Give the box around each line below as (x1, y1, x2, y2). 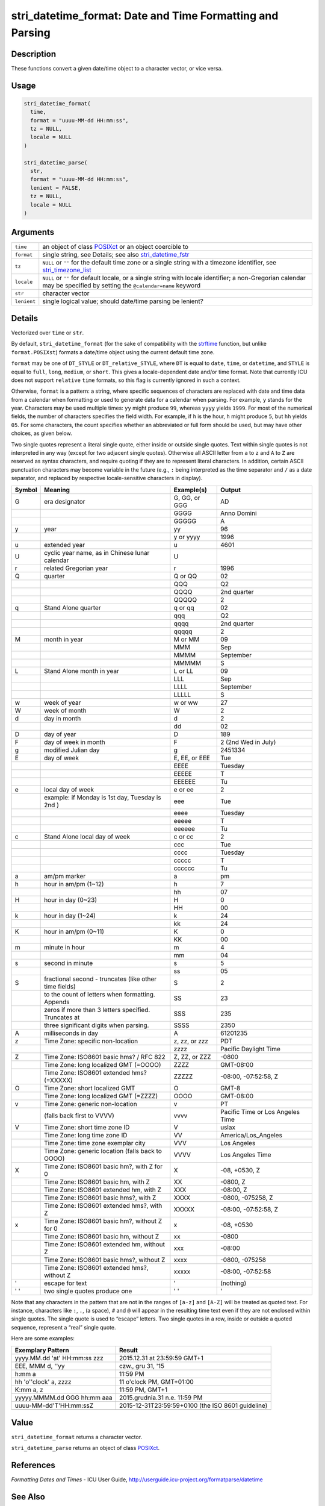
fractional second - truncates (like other (44, 975, 157, 983)
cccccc (173, 864, 195, 872)
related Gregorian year (44, 564, 108, 572)
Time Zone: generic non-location (44, 1099, 138, 1108)
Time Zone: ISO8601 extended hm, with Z (44, 1186, 162, 1194)
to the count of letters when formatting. (44, 990, 156, 998)
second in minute (44, 958, 93, 967)
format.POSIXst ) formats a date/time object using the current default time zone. (11, 348, 215, 355)
